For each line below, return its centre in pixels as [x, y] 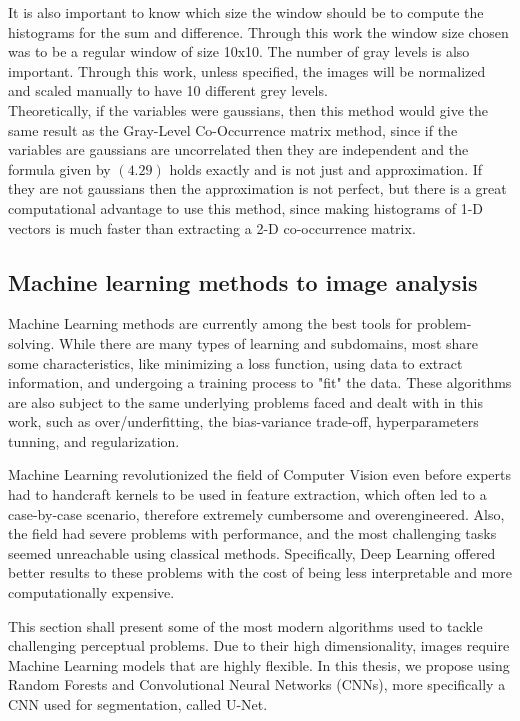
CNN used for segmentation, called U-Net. [138, 704]
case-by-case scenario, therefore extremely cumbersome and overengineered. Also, [256, 513]
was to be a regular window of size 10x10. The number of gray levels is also [239, 51]
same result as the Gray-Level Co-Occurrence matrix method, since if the [233, 129]
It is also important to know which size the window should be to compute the [246, 12]
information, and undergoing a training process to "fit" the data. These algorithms [260, 382]
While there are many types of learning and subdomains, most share [269, 342]
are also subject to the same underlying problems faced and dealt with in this [245, 401]
